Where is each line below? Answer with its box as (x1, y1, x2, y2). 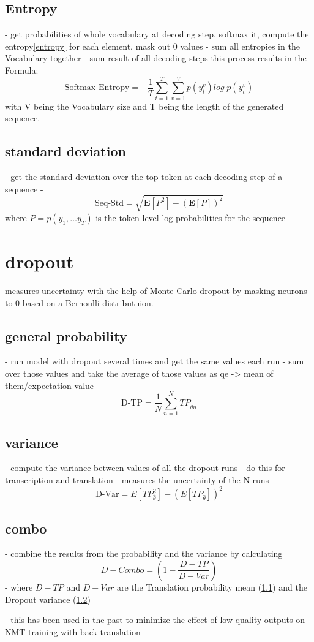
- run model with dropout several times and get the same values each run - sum (5, 355, 304, 368)
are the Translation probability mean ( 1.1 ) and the (116, 580, 307, 593)
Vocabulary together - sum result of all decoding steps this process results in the (5, 51, 307, 64)
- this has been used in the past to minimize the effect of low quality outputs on (5, 613, 305, 626)
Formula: (5, 63, 39, 76)
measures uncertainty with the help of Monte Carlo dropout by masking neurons (5, 284, 307, 296)
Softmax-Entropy (64, 83, 130, 93)
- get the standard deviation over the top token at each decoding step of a (5, 170, 283, 183)
